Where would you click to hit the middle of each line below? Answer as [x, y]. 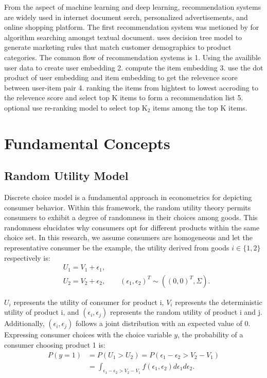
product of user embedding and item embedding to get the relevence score [121, 77]
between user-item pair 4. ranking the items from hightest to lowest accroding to [131, 87]
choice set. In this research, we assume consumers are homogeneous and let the [128, 237]
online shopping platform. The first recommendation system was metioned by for [132, 27]
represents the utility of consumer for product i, [89, 302]
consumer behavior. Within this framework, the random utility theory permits [128, 207]
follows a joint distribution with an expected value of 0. [163, 323]
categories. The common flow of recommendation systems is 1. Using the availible [133, 57]
